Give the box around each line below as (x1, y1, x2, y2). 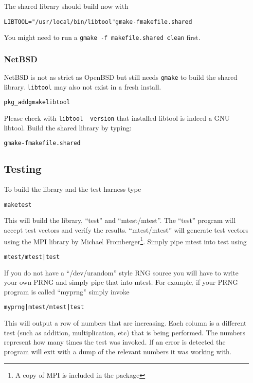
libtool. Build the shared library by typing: (4, 122, 132, 132)
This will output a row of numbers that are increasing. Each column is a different (4, 317, 247, 328)
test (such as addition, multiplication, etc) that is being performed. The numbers (4, 327, 245, 337)
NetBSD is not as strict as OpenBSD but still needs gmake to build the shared (4, 72, 237, 82)
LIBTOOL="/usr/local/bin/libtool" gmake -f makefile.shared (4, 18, 192, 25)
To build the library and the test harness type (4, 184, 141, 194)
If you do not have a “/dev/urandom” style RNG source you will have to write (4, 267, 238, 277)
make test (4, 201, 32, 208)
